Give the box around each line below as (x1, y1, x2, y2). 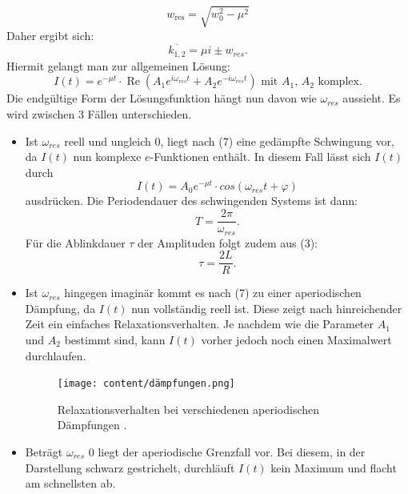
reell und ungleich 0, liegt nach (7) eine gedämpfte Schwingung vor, (64, 132, 394, 149)
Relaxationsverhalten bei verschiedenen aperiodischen (57, 400, 320, 417)
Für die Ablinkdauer (25, 234, 126, 251)
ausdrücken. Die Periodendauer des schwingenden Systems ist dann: (25, 192, 358, 209)
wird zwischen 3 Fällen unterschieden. (6, 106, 192, 122)
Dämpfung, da (25, 299, 96, 316)
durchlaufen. (25, 347, 86, 363)
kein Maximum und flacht (270, 459, 397, 476)
